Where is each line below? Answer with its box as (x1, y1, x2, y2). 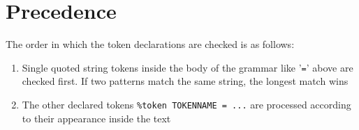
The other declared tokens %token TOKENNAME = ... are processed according (22, 97, 351, 111)
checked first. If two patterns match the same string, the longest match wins (22, 74, 349, 88)
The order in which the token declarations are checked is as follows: (6, 37, 295, 51)
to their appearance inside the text (22, 111, 171, 125)
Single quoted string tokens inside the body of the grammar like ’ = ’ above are (22, 60, 353, 74)
